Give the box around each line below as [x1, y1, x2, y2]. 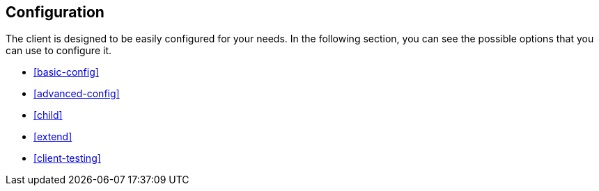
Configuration [6, 3, 104, 21]
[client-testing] [33, 152, 101, 165]
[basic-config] [33, 66, 99, 78]
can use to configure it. [6, 44, 111, 57]
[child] [33, 109, 63, 122]
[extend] [33, 131, 72, 143]
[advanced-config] [33, 88, 120, 100]
